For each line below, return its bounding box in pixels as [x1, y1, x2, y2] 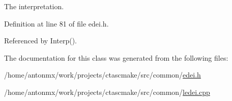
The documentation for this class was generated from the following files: [4, 52, 228, 63]
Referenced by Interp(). [4, 35, 77, 46]
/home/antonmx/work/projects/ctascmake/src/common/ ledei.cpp [4, 86, 210, 97]
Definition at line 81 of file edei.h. [4, 18, 109, 29]
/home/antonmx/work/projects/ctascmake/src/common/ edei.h [4, 69, 201, 80]
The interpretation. [4, 1, 64, 11]
